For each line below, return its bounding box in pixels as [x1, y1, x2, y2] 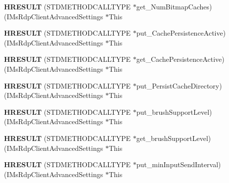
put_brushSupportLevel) [136, 106, 212, 117]
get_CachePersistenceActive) [136, 54, 225, 64]
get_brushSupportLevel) [136, 133, 211, 143]
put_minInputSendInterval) [136, 159, 221, 170]
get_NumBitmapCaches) [136, 1, 212, 11]
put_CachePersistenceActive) [136, 28, 226, 38]
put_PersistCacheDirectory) [136, 80, 222, 91]
